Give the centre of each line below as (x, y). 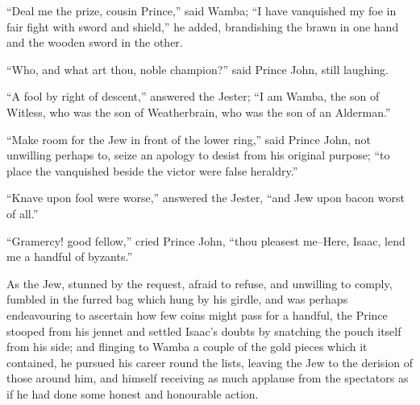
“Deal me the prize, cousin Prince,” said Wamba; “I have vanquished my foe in (202, 10)
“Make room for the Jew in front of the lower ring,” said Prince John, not (189, 139)
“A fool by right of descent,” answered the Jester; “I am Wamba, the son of (193, 96)
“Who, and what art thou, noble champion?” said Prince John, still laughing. (198, 69)
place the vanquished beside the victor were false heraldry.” (152, 170)
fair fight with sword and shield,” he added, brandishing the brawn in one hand (203, 26)
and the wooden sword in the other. (95, 42)
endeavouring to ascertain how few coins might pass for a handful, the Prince (197, 314)
